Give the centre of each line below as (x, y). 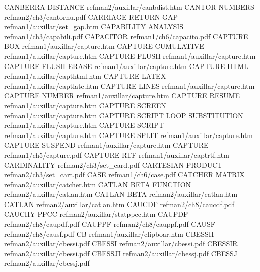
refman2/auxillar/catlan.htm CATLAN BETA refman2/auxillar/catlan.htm (121, 194)
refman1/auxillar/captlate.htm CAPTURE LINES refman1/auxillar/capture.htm (129, 85)
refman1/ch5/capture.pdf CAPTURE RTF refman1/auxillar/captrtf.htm (117, 154)
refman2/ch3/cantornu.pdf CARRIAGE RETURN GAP (91, 16)
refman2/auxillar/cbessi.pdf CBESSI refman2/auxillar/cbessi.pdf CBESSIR (121, 244)
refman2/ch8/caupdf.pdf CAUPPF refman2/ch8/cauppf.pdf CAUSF (110, 224)
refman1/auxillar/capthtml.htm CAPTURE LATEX (85, 76)
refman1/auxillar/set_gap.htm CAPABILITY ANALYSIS (94, 26)
